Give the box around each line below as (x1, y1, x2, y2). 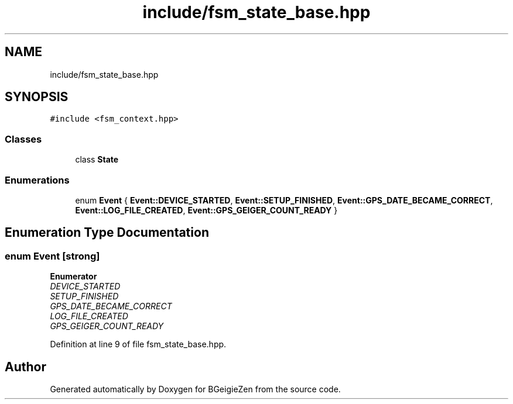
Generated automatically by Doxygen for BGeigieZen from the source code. (50, 384, 341, 394)
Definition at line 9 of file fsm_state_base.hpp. (50, 339, 227, 350)
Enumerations (5, 174, 70, 186)
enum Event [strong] (5, 250, 100, 262)
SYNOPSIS (5, 89, 69, 105)
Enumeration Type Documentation (5, 225, 209, 240)
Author (5, 359, 46, 374)
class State (75, 154, 119, 165)
